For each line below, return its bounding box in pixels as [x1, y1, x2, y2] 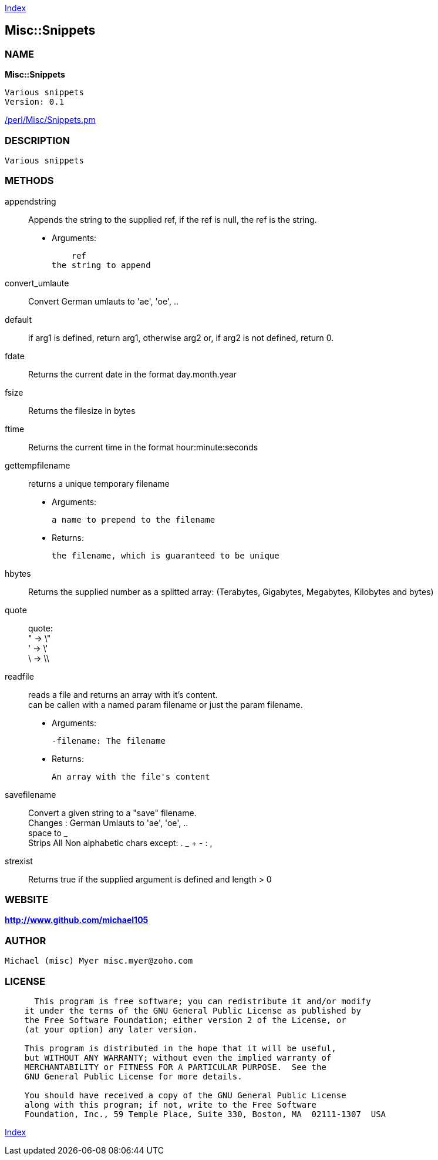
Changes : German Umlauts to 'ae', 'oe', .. [28, 817, 188, 828]
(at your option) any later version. [24, 1024, 198, 1034]
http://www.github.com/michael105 [5, 915, 149, 925]
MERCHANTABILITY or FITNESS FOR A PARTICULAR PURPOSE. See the [24, 1062, 326, 1072]
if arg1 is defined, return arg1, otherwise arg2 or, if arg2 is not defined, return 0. [28, 332, 334, 343]
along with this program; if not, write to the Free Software [24, 1099, 317, 1109]
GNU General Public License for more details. [24, 1071, 242, 1081]
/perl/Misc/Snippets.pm [5, 115, 96, 125]
